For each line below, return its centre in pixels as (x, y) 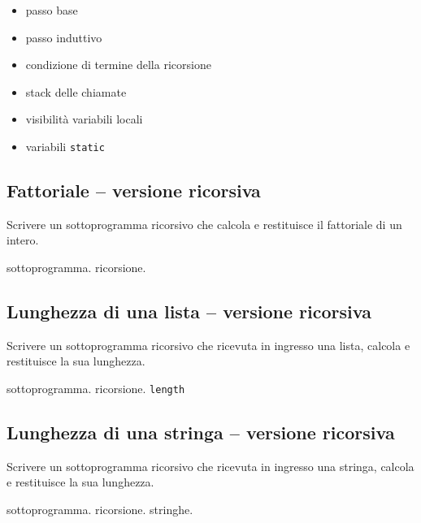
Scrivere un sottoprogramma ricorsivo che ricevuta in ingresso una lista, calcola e (208, 345)
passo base (52, 10)
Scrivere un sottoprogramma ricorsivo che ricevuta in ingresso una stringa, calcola (210, 466)
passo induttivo (64, 37)
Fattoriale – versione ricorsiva (134, 190)
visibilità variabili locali (84, 119)
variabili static (65, 146)
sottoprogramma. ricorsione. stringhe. (100, 510)
